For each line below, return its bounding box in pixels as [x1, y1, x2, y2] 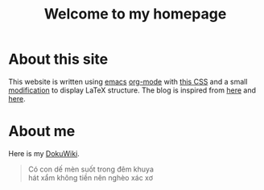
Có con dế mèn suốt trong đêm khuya [27, 164, 155, 174]
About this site [8, 50, 109, 68]
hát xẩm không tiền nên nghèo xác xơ [27, 172, 154, 182]
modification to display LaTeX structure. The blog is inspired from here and [8, 85, 256, 95]
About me [8, 122, 76, 141]
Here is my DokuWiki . [8, 148, 80, 158]
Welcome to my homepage [43, 5, 227, 23]
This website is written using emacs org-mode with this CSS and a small [8, 76, 248, 86]
